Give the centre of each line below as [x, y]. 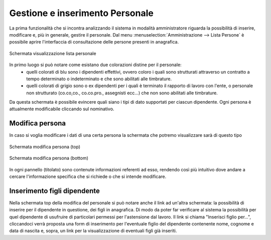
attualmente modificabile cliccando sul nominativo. [62, 109]
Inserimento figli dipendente [55, 191]
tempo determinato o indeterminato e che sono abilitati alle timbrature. [99, 79]
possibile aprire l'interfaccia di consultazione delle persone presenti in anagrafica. [94, 42]
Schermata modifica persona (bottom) [49, 158]
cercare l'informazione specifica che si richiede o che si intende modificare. [88, 176]
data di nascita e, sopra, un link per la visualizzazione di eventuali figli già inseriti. [93, 231]
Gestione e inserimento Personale [82, 13]
